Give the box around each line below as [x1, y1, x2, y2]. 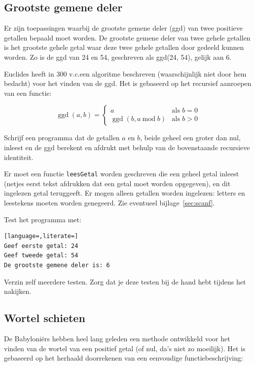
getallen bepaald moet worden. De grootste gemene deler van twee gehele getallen [4, 32, 251, 42]
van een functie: [4, 87, 52, 98]
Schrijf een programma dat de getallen [4, 132, 120, 143]
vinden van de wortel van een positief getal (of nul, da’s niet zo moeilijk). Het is [4, 343, 246, 353]
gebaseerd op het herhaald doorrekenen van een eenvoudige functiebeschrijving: [4, 353, 243, 363]
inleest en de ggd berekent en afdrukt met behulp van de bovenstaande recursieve [4, 142, 250, 152]
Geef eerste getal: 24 [4, 242, 78, 249]
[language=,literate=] [4, 233, 78, 240]
